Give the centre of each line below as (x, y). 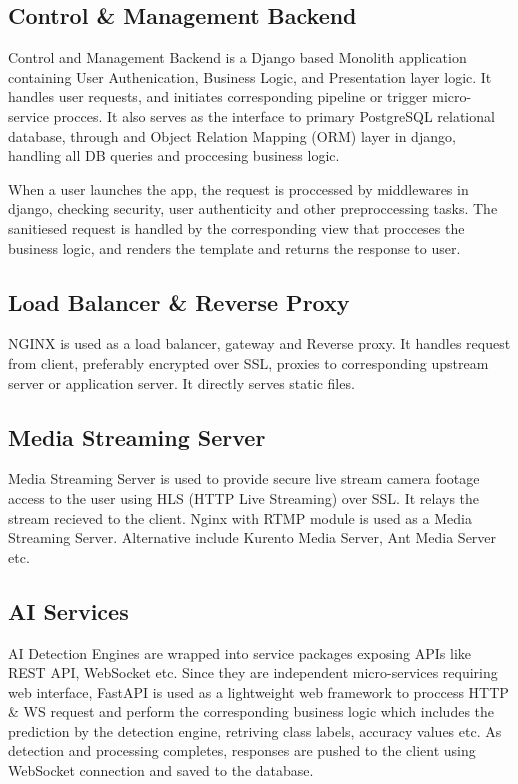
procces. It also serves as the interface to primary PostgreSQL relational (274, 115)
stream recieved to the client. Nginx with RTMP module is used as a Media (240, 517)
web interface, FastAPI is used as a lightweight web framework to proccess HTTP (258, 691)
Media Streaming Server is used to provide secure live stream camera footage (244, 478)
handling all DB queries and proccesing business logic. (174, 155)
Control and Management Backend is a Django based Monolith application (237, 57)
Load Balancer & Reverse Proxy (179, 301)
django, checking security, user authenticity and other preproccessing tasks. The (253, 208)
